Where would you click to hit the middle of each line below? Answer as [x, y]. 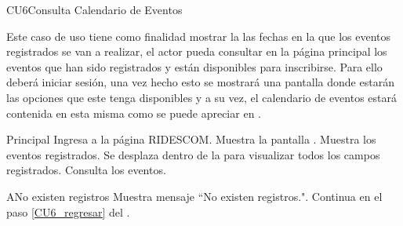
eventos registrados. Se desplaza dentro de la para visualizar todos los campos [193, 154]
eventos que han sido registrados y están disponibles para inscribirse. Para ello [194, 66]
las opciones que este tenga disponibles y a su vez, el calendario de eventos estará [202, 97]
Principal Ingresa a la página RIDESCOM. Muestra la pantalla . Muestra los [191, 139]
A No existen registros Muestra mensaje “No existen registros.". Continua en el [194, 196]
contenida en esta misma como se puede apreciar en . [134, 113]
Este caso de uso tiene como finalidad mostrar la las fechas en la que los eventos [199, 36]
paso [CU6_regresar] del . [68, 211]
